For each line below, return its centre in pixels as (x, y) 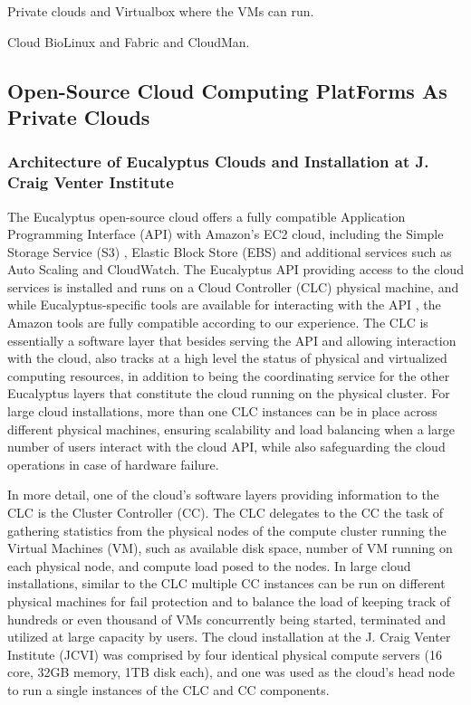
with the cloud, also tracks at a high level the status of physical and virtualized (227, 358)
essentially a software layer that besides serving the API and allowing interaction (232, 340)
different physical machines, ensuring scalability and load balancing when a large (231, 429)
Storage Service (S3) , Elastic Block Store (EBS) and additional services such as (230, 251)
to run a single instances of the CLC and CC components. (168, 689)
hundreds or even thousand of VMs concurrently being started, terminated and (226, 619)
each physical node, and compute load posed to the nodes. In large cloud (209, 565)
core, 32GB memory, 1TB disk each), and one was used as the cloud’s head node (231, 672)
